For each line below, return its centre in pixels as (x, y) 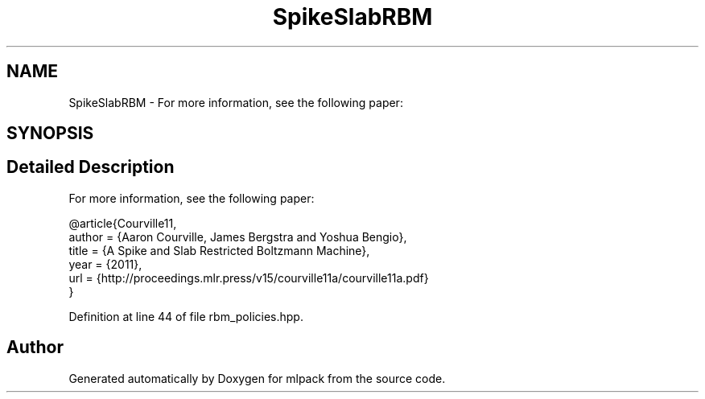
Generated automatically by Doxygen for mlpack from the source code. (257, 378)
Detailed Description (91, 167)
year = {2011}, (105, 264)
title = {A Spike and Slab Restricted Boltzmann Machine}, (219, 250)
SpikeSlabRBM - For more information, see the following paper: (236, 102)
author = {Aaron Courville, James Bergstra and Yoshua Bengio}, (238, 237)
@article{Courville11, (123, 223)
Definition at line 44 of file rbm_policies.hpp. (186, 316)
